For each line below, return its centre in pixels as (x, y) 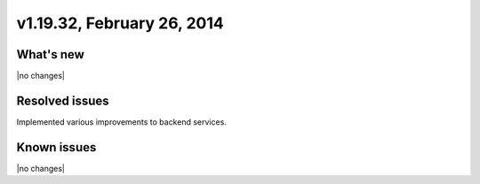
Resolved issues (63, 100)
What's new (50, 54)
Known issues (56, 147)
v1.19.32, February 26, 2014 (120, 23)
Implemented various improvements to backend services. (121, 122)
